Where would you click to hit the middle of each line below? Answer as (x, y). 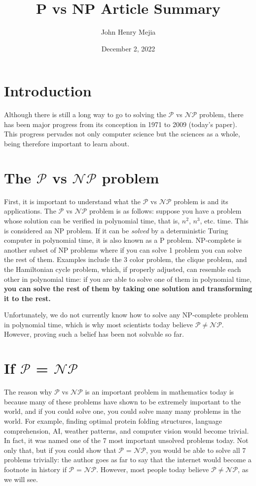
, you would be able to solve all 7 (196, 450)
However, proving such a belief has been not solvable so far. (94, 334)
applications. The (30, 211)
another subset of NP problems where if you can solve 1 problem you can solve (123, 249)
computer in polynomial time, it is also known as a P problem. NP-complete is (123, 240)
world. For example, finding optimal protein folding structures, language (113, 420)
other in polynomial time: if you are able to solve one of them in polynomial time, (128, 279)
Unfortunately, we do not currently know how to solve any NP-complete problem (126, 315)
